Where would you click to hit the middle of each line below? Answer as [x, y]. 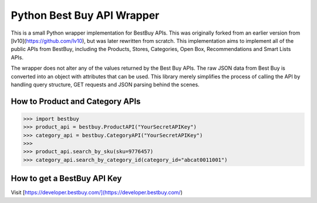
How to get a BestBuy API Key [66, 179]
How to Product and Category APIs [76, 101]
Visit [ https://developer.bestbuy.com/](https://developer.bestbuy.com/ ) [97, 192]
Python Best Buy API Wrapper [85, 15]
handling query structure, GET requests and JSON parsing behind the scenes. [105, 84]
